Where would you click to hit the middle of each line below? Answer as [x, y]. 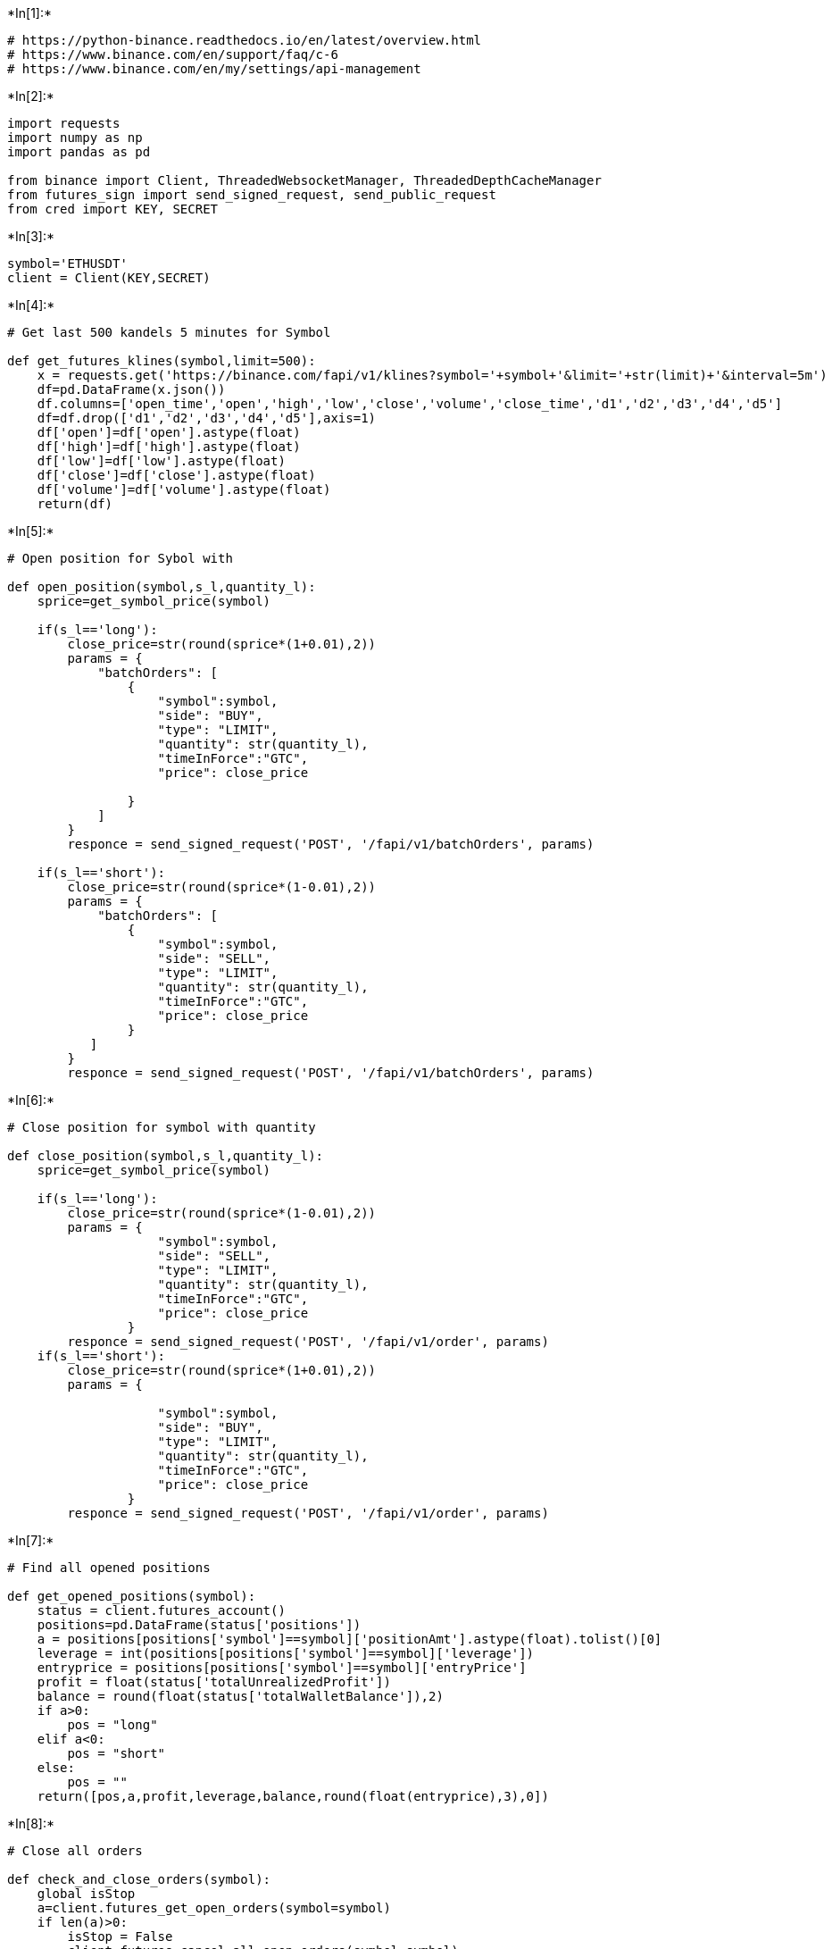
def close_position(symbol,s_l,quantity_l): [166, 1156]
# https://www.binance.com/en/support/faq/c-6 [173, 54]
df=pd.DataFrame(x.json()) [131, 389]
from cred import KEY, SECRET [113, 209]
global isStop [86, 1894]
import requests [64, 123]
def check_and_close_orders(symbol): [139, 1879]
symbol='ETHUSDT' [67, 263]
